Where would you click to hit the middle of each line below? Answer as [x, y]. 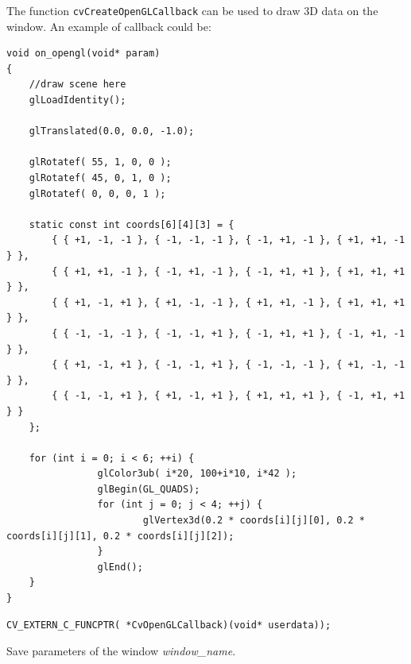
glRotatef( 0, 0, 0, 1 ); [97, 193]
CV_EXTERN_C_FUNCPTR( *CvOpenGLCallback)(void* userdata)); [169, 625]
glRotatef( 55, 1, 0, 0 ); [100, 162]
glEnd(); [120, 567]
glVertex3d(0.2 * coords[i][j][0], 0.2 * [254, 521]
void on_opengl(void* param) [83, 54]
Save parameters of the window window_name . [121, 651]
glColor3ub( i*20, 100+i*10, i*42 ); [197, 474]
